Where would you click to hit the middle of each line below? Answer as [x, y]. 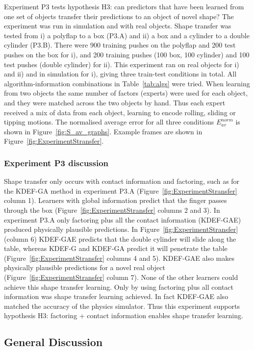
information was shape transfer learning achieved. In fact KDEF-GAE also [116, 296]
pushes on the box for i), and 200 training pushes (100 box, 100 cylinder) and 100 [127, 54]
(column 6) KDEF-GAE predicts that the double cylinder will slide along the [120, 238]
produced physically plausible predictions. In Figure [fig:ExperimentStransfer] [121, 229]
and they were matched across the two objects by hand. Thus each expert [115, 102]
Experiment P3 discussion [56, 162]
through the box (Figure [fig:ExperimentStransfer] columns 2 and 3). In [112, 210]
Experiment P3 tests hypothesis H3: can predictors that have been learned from [124, 6]
